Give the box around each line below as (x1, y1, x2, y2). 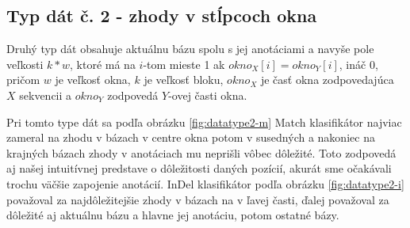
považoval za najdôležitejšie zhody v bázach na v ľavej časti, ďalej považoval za (6, 191, 389, 207)
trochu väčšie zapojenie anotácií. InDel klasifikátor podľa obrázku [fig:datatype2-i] (6, 175, 404, 192)
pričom (6, 71, 40, 88)
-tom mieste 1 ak (143, 55, 225, 72)
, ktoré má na (70, 55, 136, 72)
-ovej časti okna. (168, 86, 247, 103)
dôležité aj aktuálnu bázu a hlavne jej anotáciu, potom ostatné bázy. (6, 207, 339, 223)
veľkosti (6, 55, 44, 72)
